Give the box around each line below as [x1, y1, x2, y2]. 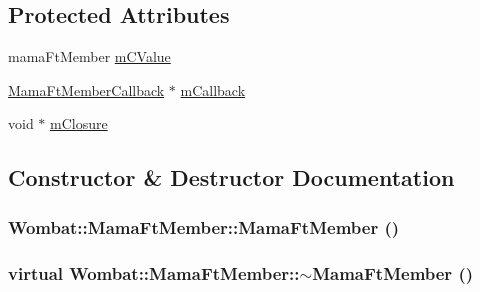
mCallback [180, 79, 246, 100]
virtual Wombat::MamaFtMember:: [8, 260, 300, 285]
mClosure [50, 113, 108, 134]
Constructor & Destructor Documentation [8, 162, 455, 193]
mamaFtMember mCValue [8, 46, 171, 67]
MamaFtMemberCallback [8, 79, 165, 100]
